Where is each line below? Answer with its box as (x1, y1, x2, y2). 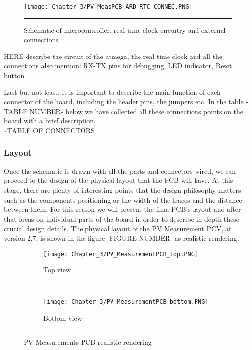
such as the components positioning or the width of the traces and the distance (4, 194, 242, 204)
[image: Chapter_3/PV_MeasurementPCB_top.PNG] (43, 250, 198, 258)
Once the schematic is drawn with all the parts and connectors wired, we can (4, 165, 236, 175)
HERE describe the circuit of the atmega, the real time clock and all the (4, 51, 223, 61)
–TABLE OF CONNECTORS (4, 125, 95, 135)
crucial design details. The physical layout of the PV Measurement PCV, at (4, 223, 232, 233)
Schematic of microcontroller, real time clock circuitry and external (24, 25, 226, 35)
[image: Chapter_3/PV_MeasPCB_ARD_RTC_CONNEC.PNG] (24, 3, 193, 10)
